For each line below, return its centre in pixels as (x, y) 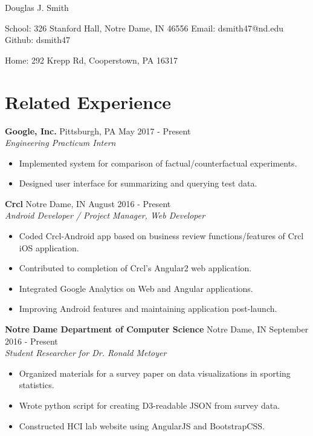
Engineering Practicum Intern (60, 143)
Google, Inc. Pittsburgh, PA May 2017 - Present (98, 130)
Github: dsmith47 (37, 40)
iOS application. (49, 247)
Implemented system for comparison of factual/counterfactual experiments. (158, 163)
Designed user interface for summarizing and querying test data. (138, 183)
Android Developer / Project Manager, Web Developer (105, 215)
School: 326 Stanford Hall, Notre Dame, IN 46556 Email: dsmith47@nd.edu (144, 28)
